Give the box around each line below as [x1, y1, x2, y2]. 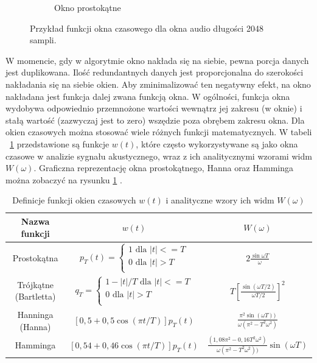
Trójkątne [17, 278, 54, 291]
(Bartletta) [15, 290, 56, 303]
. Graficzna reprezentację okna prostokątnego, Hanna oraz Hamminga [33, 161, 293, 174]
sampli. [30, 33, 57, 46]
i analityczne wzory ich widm [165, 194, 274, 206]
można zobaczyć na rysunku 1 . [5, 173, 122, 186]
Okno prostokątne [54, 1, 121, 13]
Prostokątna [12, 251, 58, 264]
